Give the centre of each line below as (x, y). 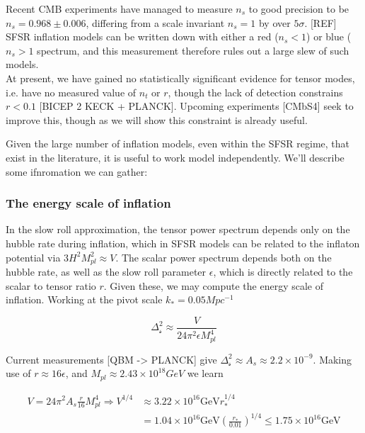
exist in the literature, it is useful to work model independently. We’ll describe (175, 157)
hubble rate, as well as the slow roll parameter (106, 271)
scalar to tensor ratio (51, 285)
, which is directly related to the (283, 271)
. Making (332, 359)
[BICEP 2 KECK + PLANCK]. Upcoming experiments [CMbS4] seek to (196, 106)
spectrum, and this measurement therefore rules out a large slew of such (193, 50)
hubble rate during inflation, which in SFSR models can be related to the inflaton (183, 243)
